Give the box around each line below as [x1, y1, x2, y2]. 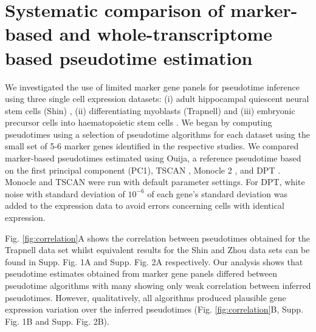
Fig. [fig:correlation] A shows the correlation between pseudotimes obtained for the [5, 231, 310, 244]
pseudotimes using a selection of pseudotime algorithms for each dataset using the [5, 127, 310, 140]
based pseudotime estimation [5, 45, 253, 70]
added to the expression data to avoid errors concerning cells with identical [5, 199, 284, 212]
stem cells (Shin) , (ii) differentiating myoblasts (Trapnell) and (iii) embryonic [5, 104, 295, 117]
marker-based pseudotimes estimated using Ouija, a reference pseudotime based [5, 152, 301, 164]
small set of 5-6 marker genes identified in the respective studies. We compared [5, 140, 299, 152]
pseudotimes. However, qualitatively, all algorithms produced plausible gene [5, 291, 286, 303]
